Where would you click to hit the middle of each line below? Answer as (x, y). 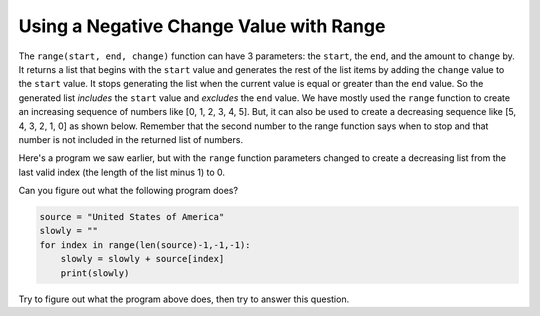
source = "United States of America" (132, 217)
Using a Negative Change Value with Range (202, 26)
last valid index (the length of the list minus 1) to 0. (121, 172)
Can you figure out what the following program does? (128, 191)
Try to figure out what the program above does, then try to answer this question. (184, 299)
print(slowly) (95, 273)
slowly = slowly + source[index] (142, 259)
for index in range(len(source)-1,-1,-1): (145, 244)
